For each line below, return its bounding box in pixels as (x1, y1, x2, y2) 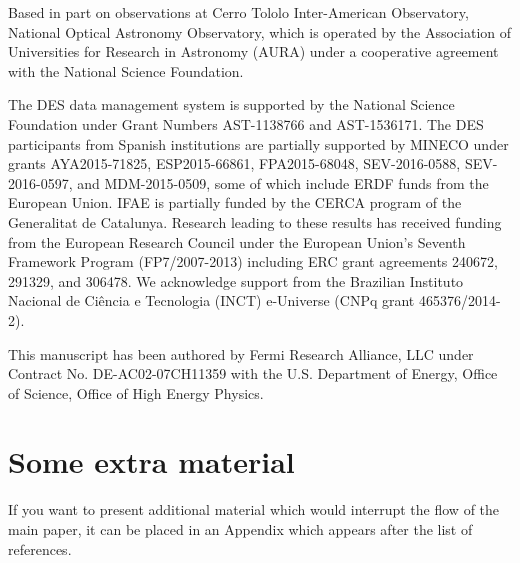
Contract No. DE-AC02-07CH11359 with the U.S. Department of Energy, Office (8, 363, 498, 384)
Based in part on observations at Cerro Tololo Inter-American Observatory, (8, 2, 469, 22)
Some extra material (8, 441, 295, 482)
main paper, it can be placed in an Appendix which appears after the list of (8, 519, 473, 539)
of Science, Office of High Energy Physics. (8, 382, 264, 403)
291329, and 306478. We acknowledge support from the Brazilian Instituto (8, 270, 464, 291)
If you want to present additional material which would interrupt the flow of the (8, 499, 500, 520)
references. (8, 538, 72, 559)
